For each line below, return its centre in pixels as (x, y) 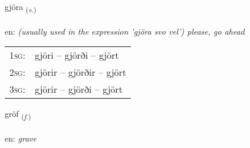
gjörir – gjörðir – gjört (81, 72)
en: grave (21, 138)
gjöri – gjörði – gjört (77, 55)
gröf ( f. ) (18, 115)
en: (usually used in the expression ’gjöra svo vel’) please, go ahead (125, 31)
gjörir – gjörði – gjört (79, 89)
